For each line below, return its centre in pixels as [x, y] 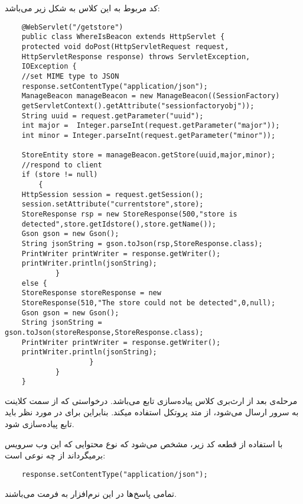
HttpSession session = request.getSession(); [113, 194]
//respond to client [62, 165]
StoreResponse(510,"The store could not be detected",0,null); [149, 303]
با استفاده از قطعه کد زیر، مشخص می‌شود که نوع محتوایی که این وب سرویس [144, 443]
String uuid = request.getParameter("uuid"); [113, 116]
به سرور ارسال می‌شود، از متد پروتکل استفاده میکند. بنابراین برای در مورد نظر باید [152, 412]
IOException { [49, 67]
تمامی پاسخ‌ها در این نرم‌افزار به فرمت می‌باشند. [91, 493]
